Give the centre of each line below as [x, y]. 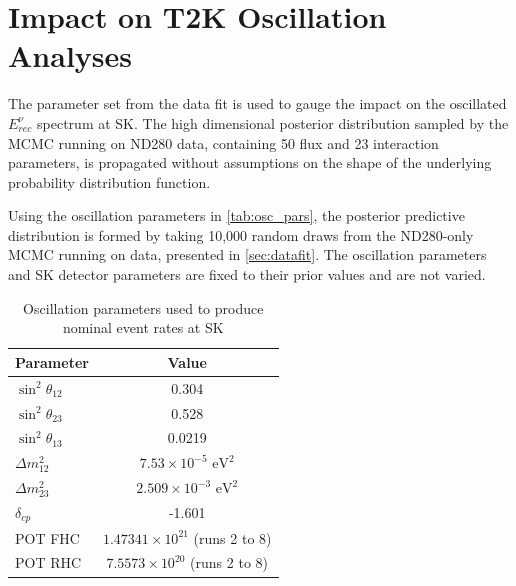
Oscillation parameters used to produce [143, 307]
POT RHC [48, 562]
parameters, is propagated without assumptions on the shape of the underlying [250, 162]
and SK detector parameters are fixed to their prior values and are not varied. [247, 274]
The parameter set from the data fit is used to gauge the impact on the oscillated [257, 103]
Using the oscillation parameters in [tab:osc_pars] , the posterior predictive [236, 215]
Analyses [70, 55]
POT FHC [47, 537]
